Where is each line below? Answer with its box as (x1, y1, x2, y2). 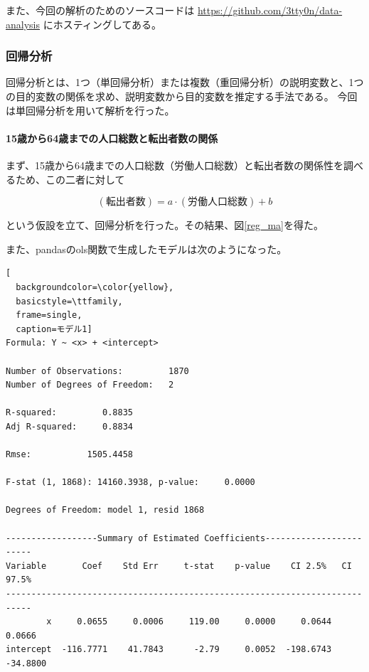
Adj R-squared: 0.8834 (6, 421, 133, 432)
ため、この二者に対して (15, 171, 125, 186)
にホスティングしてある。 (43, 16, 161, 31)
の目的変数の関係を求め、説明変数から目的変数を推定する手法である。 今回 (6, 89, 358, 103)
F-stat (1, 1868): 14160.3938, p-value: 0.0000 (6, 477, 255, 488)
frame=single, (16, 310, 82, 321)
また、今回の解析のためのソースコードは (6, 3, 195, 17)
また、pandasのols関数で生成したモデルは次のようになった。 (6, 241, 287, 256)
